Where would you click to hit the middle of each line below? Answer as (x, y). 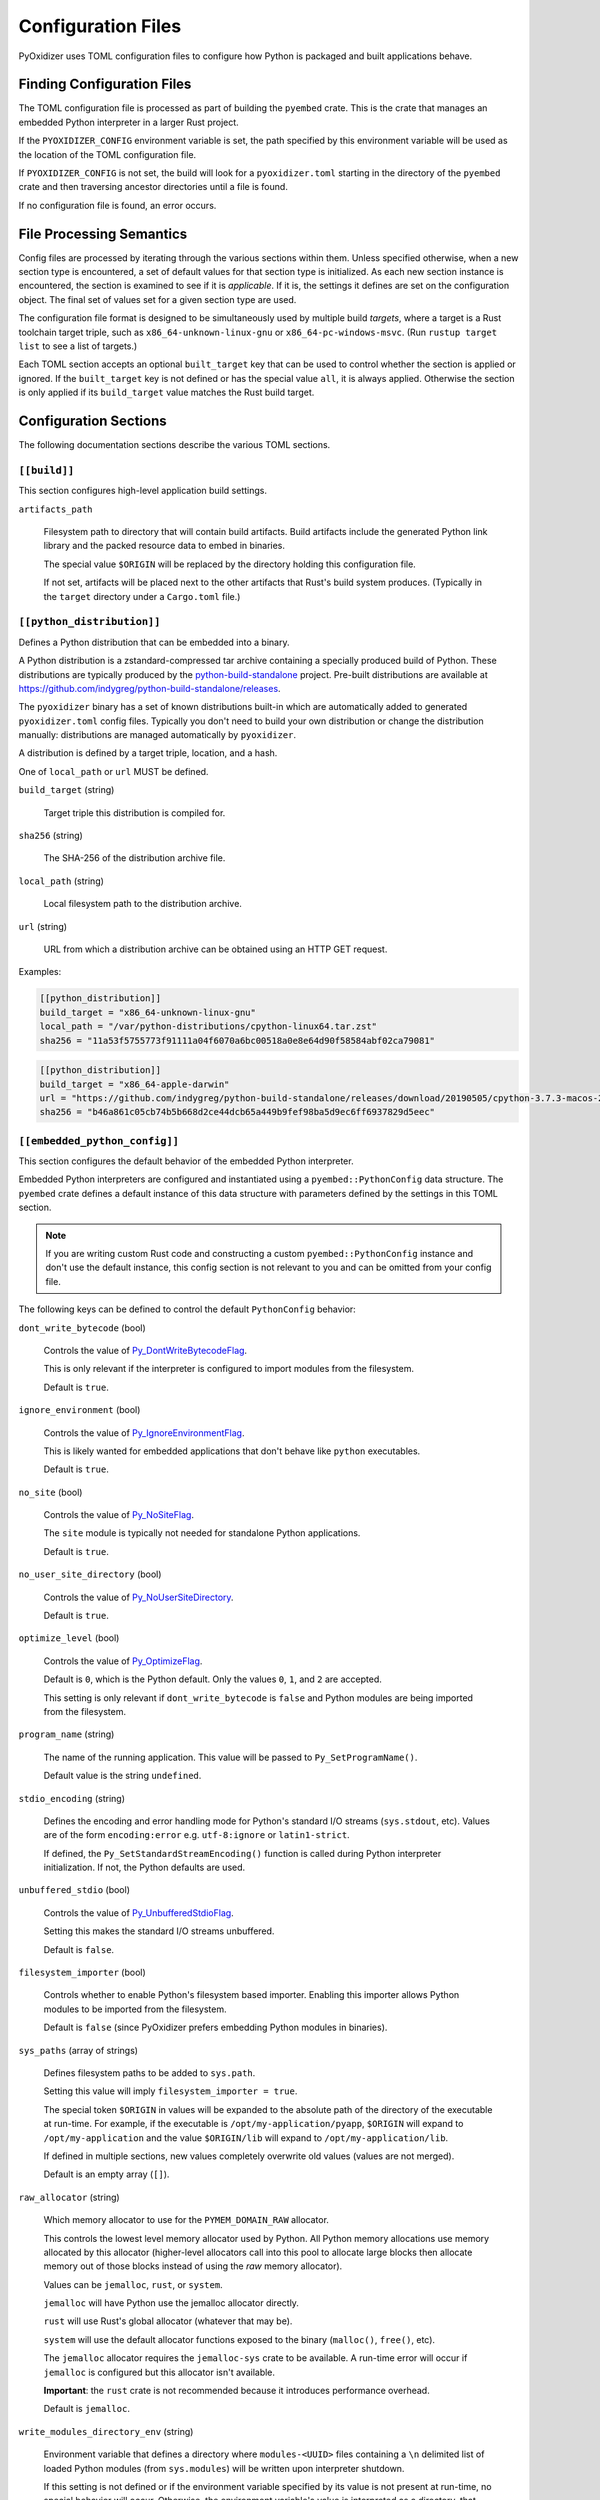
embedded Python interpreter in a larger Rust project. (128, 122)
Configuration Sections (92, 421)
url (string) (43, 926)
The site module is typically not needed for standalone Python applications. (202, 1533)
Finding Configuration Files (105, 84)
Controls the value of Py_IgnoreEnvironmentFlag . (144, 1432)
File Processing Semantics (103, 233)
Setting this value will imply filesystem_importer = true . (170, 2091)
